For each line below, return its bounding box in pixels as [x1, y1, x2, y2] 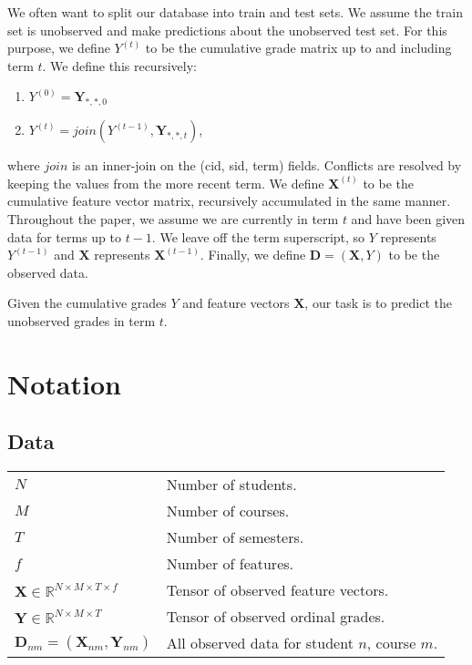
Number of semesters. [166, 527, 304, 548]
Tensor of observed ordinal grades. [166, 606, 385, 628]
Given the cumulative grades [7, 293, 167, 312]
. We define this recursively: [42, 56, 197, 75]
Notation [7, 364, 121, 402]
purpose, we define [7, 38, 110, 57]
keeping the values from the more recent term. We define [7, 173, 324, 192]
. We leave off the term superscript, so [151, 227, 365, 246]
